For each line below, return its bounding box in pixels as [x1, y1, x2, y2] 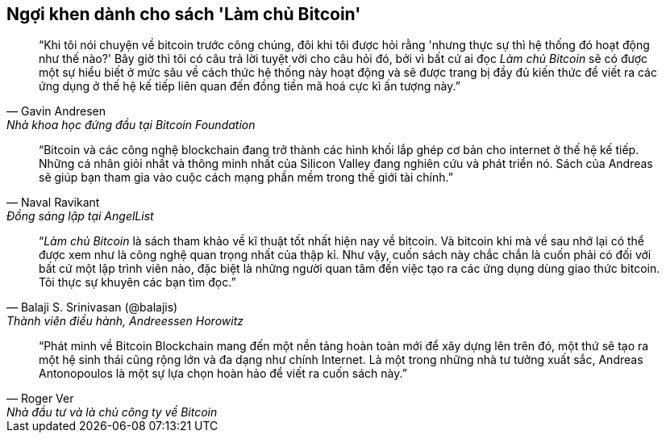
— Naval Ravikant [6, 195, 100, 210]
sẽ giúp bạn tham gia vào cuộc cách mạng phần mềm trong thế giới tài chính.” [39, 170, 453, 185]
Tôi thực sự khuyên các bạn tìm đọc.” [39, 275, 236, 290]
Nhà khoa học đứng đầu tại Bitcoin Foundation [6, 118, 256, 132]
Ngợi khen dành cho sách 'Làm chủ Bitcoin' [6, 4, 361, 24]
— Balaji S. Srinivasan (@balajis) [6, 300, 178, 315]
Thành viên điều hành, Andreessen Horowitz [6, 314, 244, 328]
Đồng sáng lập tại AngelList [6, 209, 154, 224]
